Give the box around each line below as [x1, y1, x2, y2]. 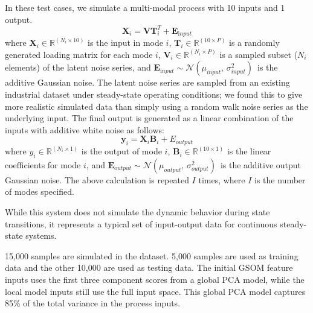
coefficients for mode [5, 158, 81, 171]
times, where [198, 173, 245, 186]
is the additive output [220, 158, 302, 171]
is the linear [227, 145, 271, 157]
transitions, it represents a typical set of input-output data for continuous [5, 217, 277, 230]
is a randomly [229, 36, 280, 49]
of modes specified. [5, 185, 74, 198]
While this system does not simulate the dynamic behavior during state [5, 206, 270, 218]
